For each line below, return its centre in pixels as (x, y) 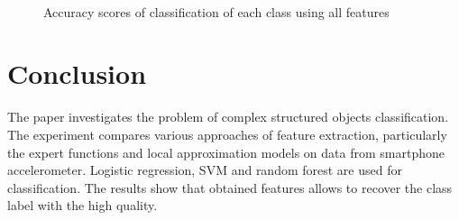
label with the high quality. (83, 205)
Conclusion (77, 73)
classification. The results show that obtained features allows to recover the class (230, 187)
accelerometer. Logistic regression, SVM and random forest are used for (205, 170)
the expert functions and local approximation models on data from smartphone (226, 152)
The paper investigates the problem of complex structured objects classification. (228, 117)
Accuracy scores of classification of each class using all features (216, 11)
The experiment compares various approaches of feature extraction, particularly (227, 134)
